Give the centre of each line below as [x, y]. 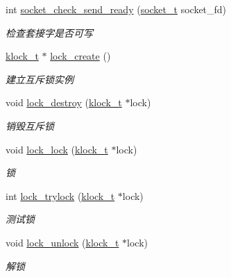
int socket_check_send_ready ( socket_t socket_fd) [116, 9]
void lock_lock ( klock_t [57, 149]
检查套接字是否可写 [49, 32]
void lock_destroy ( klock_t [64, 102]
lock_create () [80, 56]
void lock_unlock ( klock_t [62, 242]
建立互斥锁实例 [40, 79]
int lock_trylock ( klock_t [60, 195]
